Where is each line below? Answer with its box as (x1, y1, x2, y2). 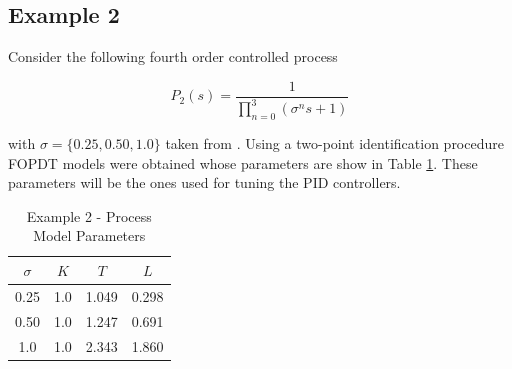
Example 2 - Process (26, 205, 152, 226)
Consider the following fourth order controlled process (8, 46, 338, 67)
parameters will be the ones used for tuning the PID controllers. (8, 172, 401, 193)
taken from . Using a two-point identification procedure (165, 133, 504, 153)
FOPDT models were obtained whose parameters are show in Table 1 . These (8, 152, 478, 173)
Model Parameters (33, 225, 146, 246)
